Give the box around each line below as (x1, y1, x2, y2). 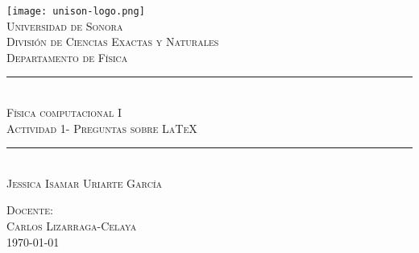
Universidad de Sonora (6, 17, 123, 34)
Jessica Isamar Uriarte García (6, 174, 163, 191)
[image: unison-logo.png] (6, 6, 145, 17)
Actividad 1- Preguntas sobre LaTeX (6, 119, 197, 136)
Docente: (6, 201, 53, 218)
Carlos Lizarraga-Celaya (6, 218, 137, 234)
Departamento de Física (6, 48, 128, 65)
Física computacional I (6, 104, 122, 121)
